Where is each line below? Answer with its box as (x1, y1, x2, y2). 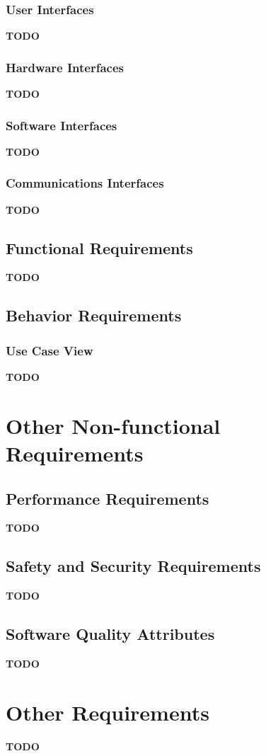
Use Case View (6, 341, 93, 359)
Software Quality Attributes (6, 623, 215, 645)
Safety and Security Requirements (6, 555, 261, 577)
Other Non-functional (6, 411, 221, 440)
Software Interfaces (6, 116, 117, 134)
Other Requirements (6, 697, 209, 726)
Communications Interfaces (6, 174, 164, 192)
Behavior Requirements (6, 304, 182, 326)
